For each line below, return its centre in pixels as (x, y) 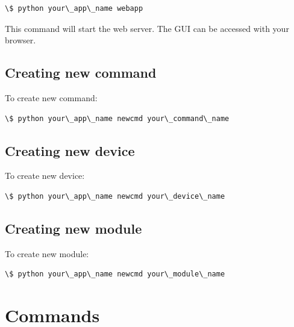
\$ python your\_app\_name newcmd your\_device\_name (115, 196)
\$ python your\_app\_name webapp (74, 8)
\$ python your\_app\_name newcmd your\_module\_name (115, 274)
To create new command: (51, 97)
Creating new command (81, 73)
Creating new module (73, 228)
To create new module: (47, 253)
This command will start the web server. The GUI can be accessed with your (147, 28)
